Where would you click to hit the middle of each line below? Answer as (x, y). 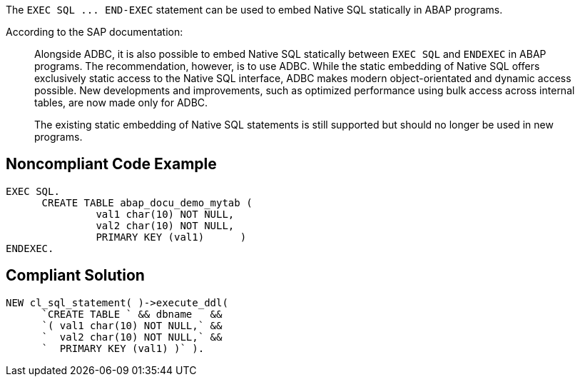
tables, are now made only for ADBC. (121, 102)
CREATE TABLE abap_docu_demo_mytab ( (147, 202)
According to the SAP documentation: (95, 32)
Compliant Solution (75, 276)
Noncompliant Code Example (111, 164)
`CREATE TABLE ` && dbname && (132, 314)
